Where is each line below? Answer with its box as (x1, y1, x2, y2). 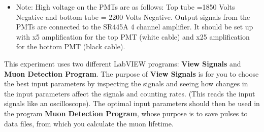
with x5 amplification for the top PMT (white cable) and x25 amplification (16, 31, 250, 42)
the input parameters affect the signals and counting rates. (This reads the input (4, 88, 255, 98)
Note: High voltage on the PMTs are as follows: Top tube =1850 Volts (16, 2, 235, 12)
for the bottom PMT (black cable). (16, 41, 125, 52)
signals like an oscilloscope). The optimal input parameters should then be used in (4, 98, 260, 109)
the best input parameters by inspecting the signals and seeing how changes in (4, 78, 248, 89)
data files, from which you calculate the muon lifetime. (4, 118, 174, 128)
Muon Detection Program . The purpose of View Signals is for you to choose (4, 68, 259, 79)
